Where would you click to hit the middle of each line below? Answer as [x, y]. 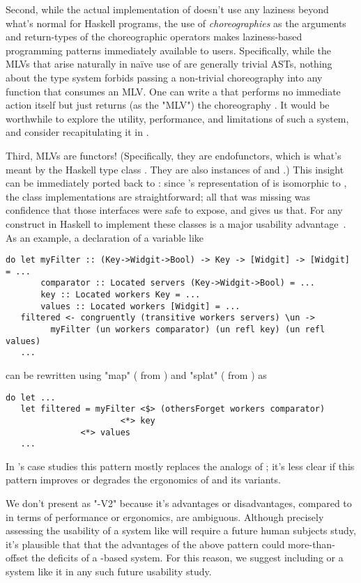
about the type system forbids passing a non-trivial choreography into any [164, 77]
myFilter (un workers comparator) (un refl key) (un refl [188, 330]
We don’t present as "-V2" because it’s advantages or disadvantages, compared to [179, 503]
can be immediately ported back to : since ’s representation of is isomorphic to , [176, 183]
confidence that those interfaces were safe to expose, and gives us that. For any [174, 210]
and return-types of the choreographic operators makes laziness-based [154, 37]
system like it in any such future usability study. [109, 572]
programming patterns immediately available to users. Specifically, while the [169, 50]
